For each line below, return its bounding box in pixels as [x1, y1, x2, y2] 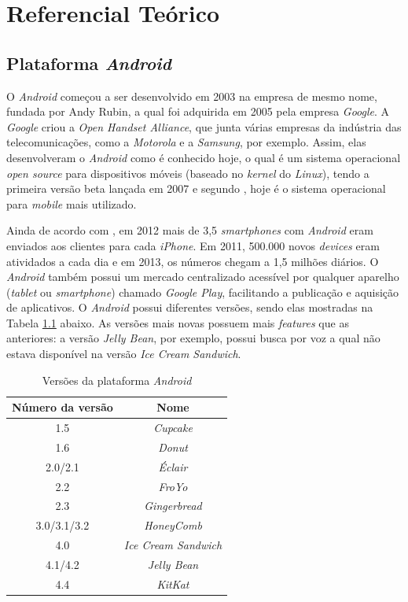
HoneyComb [144, 517, 202, 534]
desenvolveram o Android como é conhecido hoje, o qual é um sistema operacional [6, 149, 401, 165]
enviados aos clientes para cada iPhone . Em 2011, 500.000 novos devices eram [6, 237, 380, 253]
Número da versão [12, 399, 113, 415]
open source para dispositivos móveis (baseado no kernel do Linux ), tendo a [6, 164, 369, 181]
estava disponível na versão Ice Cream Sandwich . [6, 345, 241, 362]
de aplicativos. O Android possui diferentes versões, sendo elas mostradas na [6, 299, 373, 316]
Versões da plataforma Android [42, 371, 192, 388]
